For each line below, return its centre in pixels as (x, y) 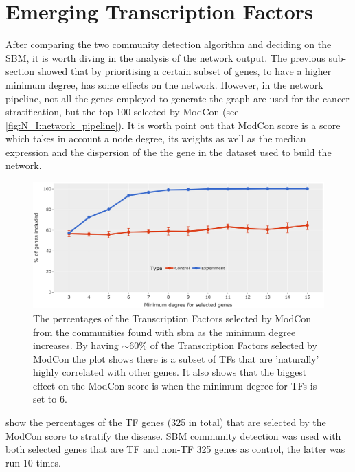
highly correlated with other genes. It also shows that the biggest (170, 372)
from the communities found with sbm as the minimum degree (164, 331)
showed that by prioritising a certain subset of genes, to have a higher (184, 71)
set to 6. (50, 399)
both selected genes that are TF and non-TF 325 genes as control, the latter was (175, 449)
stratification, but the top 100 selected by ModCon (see (122, 112)
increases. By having (76, 345)
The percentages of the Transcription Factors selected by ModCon (172, 318)
